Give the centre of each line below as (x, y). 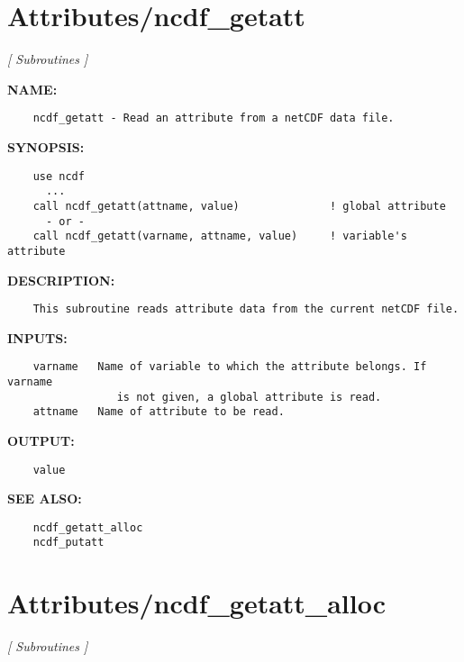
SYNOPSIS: (46, 146)
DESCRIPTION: (61, 280)
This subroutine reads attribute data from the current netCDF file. (246, 309)
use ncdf (59, 176)
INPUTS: (37, 337)
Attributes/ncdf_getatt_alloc (197, 603)
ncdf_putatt (68, 543)
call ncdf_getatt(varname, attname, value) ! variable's (220, 236)
